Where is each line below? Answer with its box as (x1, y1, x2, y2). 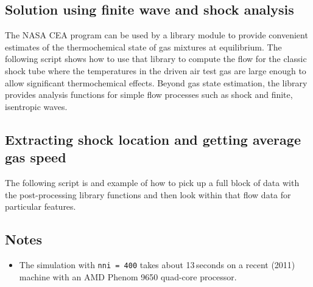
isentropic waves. (5, 100, 68, 112)
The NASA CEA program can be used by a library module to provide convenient (5, 29, 308, 41)
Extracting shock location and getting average (5, 130, 301, 148)
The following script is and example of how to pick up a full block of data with (5, 176, 300, 188)
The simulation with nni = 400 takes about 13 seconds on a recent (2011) (19, 258, 295, 271)
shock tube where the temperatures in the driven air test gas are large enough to (5, 64, 306, 77)
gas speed (5, 148, 66, 167)
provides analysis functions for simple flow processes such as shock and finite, (5, 88, 293, 101)
